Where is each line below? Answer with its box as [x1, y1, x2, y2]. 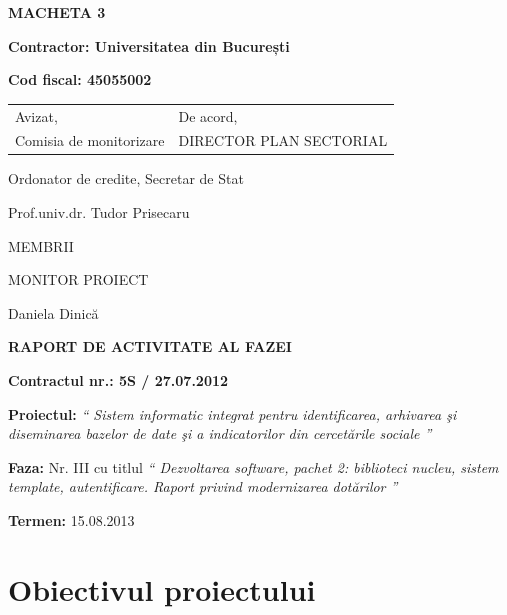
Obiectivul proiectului [8, 568, 316, 609]
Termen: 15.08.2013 [8, 510, 135, 530]
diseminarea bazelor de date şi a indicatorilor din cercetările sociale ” [8, 423, 432, 444]
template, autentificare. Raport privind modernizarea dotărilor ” [8, 476, 398, 497]
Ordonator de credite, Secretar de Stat [8, 168, 244, 189]
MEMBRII [8, 235, 74, 256]
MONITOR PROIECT [8, 269, 149, 290]
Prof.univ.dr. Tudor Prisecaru [8, 202, 190, 223]
